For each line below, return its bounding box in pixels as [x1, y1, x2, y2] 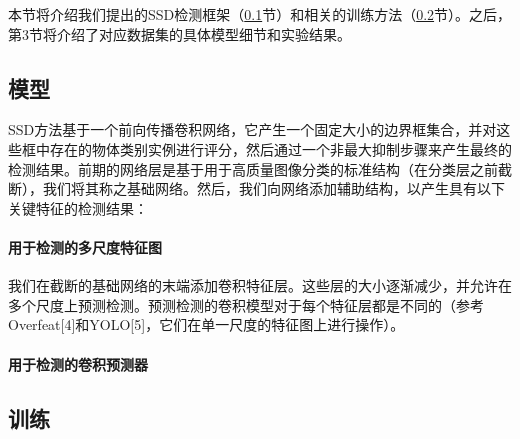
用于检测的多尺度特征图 [8, 236, 162, 257]
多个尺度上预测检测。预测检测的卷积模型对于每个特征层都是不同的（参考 [8, 294, 484, 315]
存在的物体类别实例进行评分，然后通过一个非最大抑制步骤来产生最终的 [49, 138, 512, 159]
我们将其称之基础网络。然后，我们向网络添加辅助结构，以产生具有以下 [42, 178, 505, 199]
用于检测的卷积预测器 [8, 353, 148, 374]
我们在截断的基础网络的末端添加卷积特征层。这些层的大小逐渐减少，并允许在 [8, 275, 512, 296]
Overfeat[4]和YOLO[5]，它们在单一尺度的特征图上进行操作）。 [8, 314, 405, 335]
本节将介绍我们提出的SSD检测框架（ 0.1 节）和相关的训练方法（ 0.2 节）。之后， [8, 4, 512, 24]
